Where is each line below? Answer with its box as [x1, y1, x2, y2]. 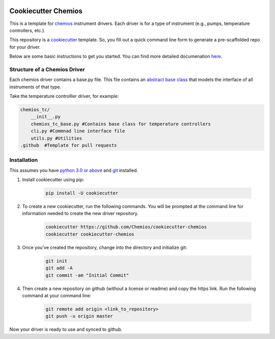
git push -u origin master [45, 314, 113, 319]
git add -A [45, 265, 73, 271]
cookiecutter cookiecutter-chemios [45, 231, 134, 237]
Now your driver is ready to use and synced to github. [9, 326, 123, 332]
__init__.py [31, 114, 61, 120]
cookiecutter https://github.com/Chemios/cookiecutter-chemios [45, 224, 207, 230]
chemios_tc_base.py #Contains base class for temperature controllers [31, 121, 211, 127]
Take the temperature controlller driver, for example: [9, 93, 119, 99]
